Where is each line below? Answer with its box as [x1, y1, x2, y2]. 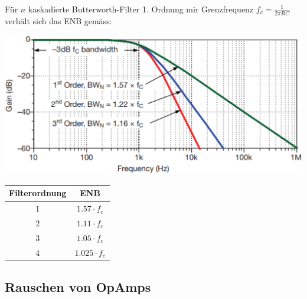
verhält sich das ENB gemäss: [5, 14, 112, 27]
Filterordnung [9, 187, 67, 199]
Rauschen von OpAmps [5, 278, 151, 296]
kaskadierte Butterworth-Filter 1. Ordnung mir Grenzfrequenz [28, 3, 254, 15]
